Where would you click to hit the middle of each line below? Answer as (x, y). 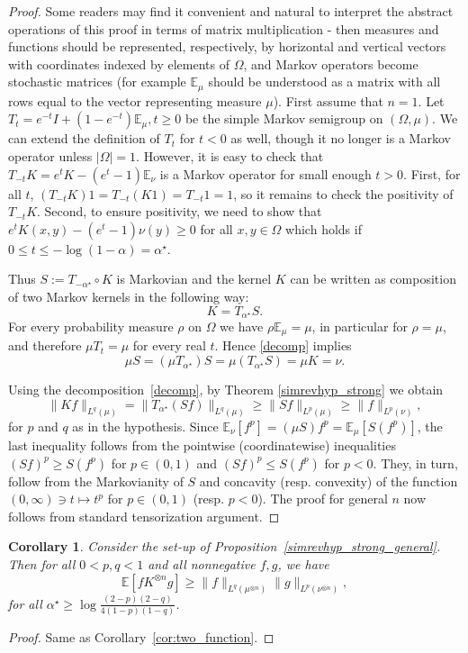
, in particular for (360, 326)
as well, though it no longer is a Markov (341, 138)
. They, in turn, (415, 463)
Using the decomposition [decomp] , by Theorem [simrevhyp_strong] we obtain (226, 390)
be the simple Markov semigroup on (284, 118)
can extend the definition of (84, 138)
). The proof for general (323, 499)
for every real (169, 345)
